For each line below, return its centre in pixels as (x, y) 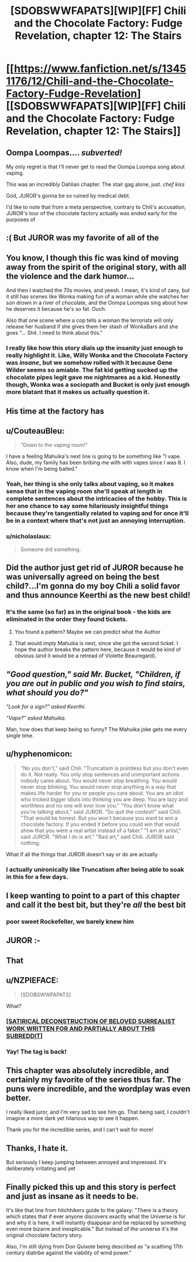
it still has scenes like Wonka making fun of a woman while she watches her (97, 297)
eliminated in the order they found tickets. (67, 619)
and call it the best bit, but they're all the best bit (96, 905)
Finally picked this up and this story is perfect (91, 1187)
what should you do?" (47, 692)
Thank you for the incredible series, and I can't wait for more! (80, 1129)
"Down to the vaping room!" (54, 445)
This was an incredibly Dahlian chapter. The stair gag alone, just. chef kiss (96, 184)
